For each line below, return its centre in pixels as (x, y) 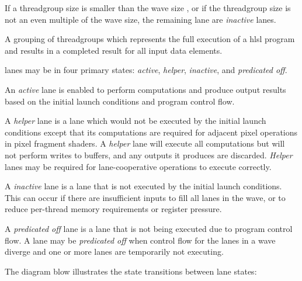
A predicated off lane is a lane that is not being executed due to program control (149, 228)
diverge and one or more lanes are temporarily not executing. (114, 251)
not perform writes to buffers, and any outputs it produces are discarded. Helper (149, 155)
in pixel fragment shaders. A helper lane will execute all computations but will (145, 143)
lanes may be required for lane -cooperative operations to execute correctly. (138, 166)
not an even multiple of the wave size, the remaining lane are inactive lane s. (140, 19)
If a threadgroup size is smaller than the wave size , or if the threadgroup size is (148, 8)
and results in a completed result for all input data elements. (114, 50)
